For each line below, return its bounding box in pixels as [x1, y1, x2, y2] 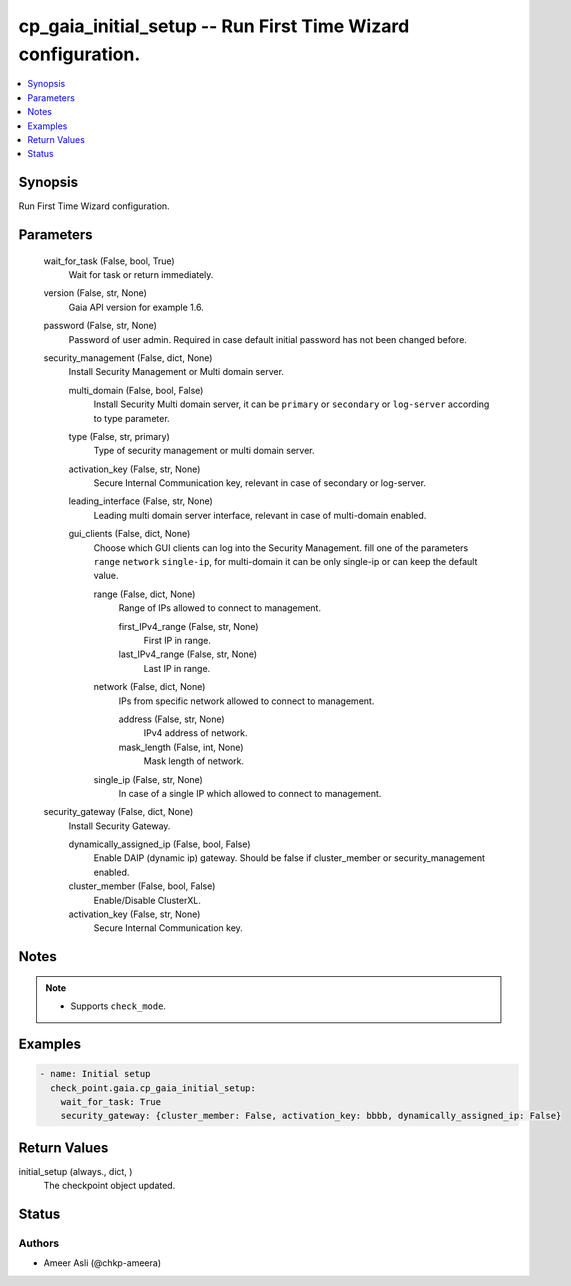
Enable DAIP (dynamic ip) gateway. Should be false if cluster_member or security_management [93, 852, 485, 864]
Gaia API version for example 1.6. [68, 301, 204, 313]
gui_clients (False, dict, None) [68, 528, 191, 540]
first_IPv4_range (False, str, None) [118, 620, 259, 632]
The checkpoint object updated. [43, 1180, 176, 1192]
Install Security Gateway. [68, 820, 171, 832]
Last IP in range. [143, 662, 211, 674]
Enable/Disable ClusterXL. [93, 894, 202, 906]
